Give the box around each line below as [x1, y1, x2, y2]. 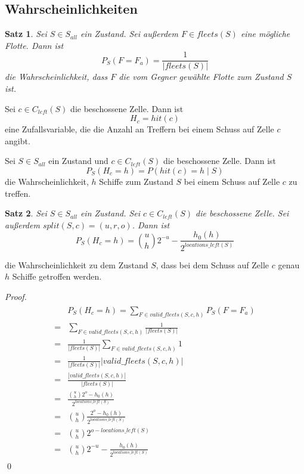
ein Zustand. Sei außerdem [80, 27, 178, 40]
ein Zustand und [48, 154, 108, 167]
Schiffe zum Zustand [99, 175, 173, 188]
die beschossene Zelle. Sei [195, 207, 289, 219]
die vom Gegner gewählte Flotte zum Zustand [119, 70, 284, 83]
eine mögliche [240, 27, 290, 40]
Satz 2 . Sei [5, 207, 47, 219]
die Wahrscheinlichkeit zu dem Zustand [5, 258, 148, 271]
